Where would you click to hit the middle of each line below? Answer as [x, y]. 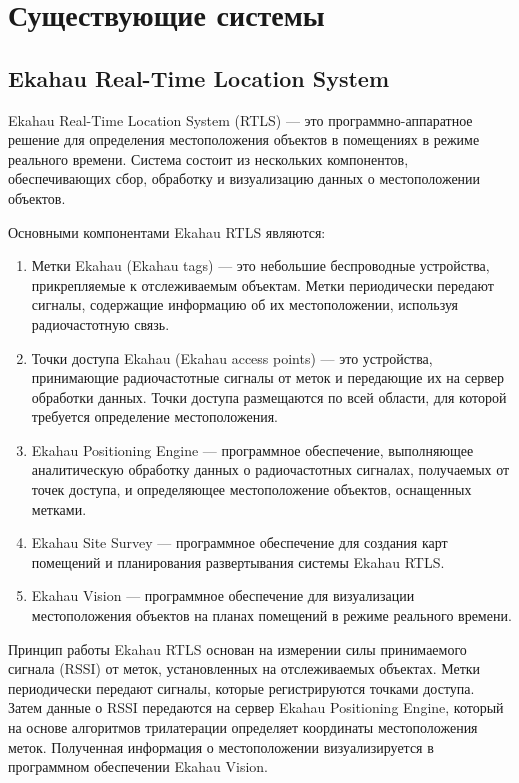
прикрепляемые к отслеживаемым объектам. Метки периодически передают [262, 284]
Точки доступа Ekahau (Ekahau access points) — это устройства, [232, 357]
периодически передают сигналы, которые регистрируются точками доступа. [241, 687]
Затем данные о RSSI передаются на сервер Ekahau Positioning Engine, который [256, 707]
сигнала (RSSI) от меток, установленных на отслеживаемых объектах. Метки [244, 668]
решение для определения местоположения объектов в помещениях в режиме [244, 139]
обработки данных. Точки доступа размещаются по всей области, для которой [269, 396]
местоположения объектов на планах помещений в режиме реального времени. [271, 615]
